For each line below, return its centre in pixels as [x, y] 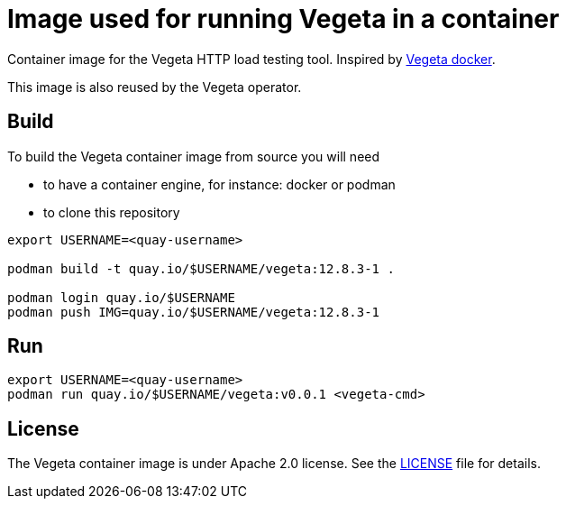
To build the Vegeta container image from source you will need [194, 156]
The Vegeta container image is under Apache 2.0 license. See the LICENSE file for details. [274, 464]
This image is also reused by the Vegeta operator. [155, 87]
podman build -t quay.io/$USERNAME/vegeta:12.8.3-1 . [201, 268]
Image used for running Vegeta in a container [283, 19]
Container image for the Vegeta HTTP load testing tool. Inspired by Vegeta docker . [251, 59]
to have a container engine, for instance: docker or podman [219, 184]
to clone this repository [112, 212]
